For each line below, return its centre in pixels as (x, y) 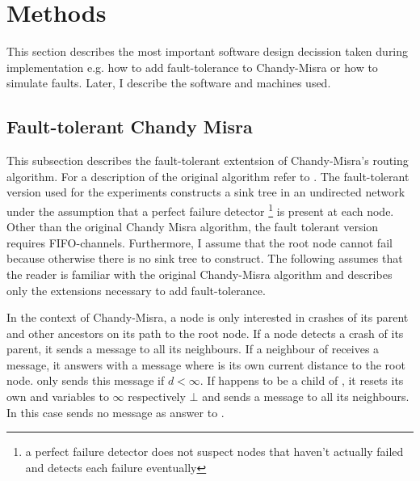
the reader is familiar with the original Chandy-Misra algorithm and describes (199, 274)
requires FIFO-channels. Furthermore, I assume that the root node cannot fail (199, 242)
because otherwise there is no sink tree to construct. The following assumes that (205, 258)
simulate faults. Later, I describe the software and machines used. (169, 83)
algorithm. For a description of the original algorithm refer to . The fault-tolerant (208, 176)
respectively (157, 397)
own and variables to (58, 397)
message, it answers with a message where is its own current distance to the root (206, 364)
